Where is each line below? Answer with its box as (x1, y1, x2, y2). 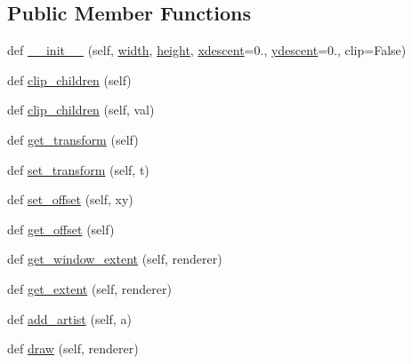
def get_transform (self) (7, 130, 139, 148)
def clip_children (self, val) (7, 100, 155, 119)
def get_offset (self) (7, 219, 115, 238)
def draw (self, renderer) (7, 339, 139, 358)
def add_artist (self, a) (7, 309, 132, 328)
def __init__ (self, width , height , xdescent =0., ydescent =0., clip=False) (7, 41, 407, 59)
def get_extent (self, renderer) (7, 279, 172, 297)
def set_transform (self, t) (7, 160, 149, 178)
